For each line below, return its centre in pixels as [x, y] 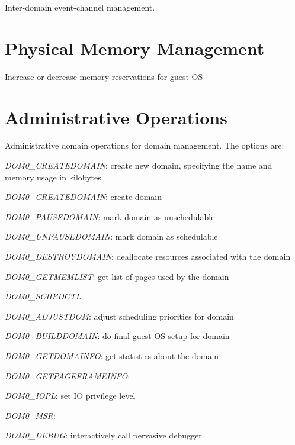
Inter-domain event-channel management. [80, 7]
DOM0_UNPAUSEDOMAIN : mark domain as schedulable [111, 236]
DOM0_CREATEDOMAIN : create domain [83, 197]
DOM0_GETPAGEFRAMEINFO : [68, 375]
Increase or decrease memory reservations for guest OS [104, 76]
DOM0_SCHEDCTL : [44, 296]
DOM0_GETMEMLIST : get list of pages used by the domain [117, 276]
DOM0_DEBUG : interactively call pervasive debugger [103, 435]
